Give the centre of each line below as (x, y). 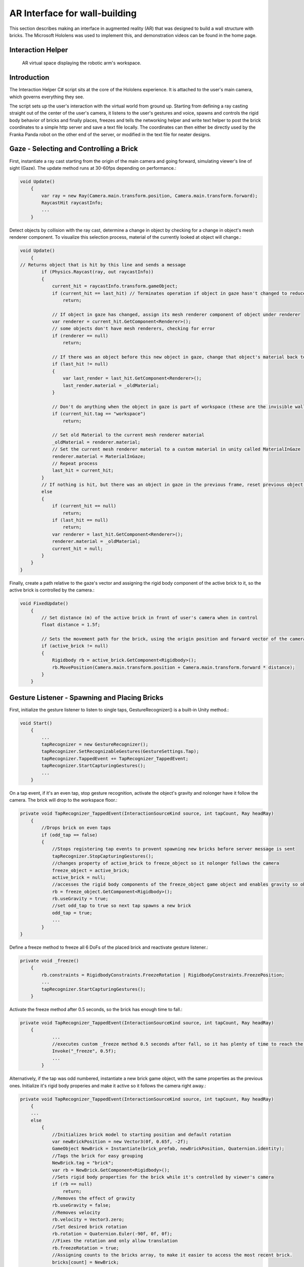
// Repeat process (75, 463)
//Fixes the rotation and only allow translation (115, 1241)
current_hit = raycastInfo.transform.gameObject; (115, 286)
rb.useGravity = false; (82, 1205)
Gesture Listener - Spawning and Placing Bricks (86, 698)
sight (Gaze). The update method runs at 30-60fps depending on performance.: (93, 168)
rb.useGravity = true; (80, 899)
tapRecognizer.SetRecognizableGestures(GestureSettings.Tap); (120, 752)
